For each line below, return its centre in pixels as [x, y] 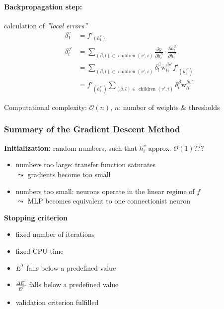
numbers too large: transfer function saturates [86, 164]
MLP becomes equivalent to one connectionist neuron [109, 201]
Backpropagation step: [43, 6]
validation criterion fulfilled [57, 302]
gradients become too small [69, 174]
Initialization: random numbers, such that [71, 148]
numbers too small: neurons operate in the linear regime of [105, 191]
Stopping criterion [36, 217]
